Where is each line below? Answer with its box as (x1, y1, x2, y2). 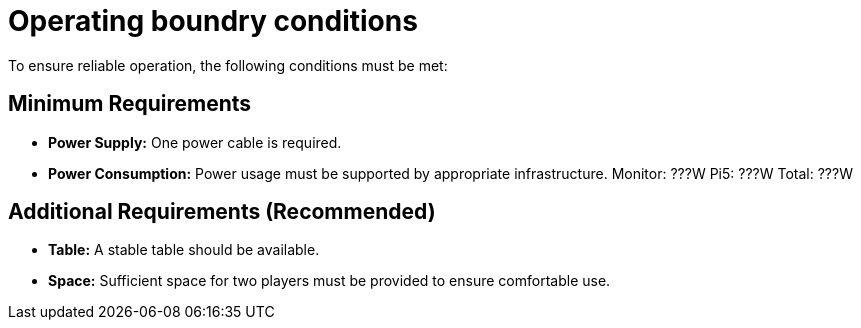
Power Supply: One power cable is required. (48, 133, 342, 151)
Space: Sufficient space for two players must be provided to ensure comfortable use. (48, 272, 611, 290)
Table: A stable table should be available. (48, 241, 320, 259)
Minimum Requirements (8, 91, 252, 117)
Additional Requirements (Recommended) (8, 199, 436, 225)
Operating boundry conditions (8, 4, 418, 38)
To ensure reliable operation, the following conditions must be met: (8, 56, 448, 74)
